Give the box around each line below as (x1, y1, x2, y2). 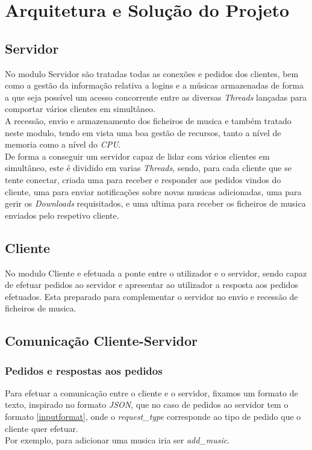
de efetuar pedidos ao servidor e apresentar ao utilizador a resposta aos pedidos (5, 278, 298, 291)
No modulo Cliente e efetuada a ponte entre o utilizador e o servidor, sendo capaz (5, 266, 307, 279)
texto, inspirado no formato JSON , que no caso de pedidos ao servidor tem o (5, 398, 289, 411)
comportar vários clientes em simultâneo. (5, 102, 155, 115)
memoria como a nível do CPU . (5, 138, 121, 151)
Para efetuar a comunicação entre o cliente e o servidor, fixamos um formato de (5, 386, 298, 399)
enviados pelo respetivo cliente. (5, 208, 119, 221)
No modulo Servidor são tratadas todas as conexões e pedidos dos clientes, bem (5, 67, 299, 80)
